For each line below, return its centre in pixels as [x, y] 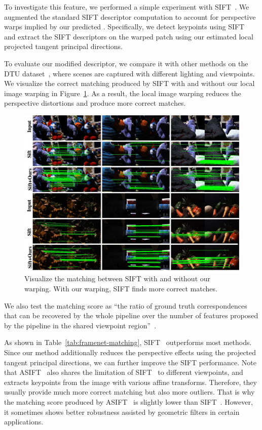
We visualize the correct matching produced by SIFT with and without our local [129, 83]
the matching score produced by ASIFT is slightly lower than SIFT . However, [128, 401]
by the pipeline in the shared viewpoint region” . [80, 325]
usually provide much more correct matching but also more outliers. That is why [129, 392]
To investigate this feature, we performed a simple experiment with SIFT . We [127, 7]
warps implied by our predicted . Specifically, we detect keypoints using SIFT [124, 27]
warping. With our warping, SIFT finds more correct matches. [121, 289]
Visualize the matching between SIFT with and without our [118, 278]
